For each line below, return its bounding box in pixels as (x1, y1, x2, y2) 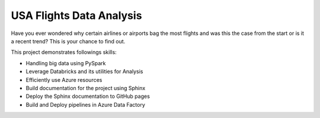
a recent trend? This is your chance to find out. (11, 37, 126, 44)
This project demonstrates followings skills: (11, 49, 117, 56)
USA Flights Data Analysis (11, 9, 142, 22)
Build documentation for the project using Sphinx (25, 84, 146, 91)
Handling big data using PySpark (25, 59, 106, 66)
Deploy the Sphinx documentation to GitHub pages (25, 93, 151, 100)
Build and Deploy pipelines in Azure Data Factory (25, 101, 145, 108)
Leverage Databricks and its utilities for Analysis (25, 68, 143, 75)
